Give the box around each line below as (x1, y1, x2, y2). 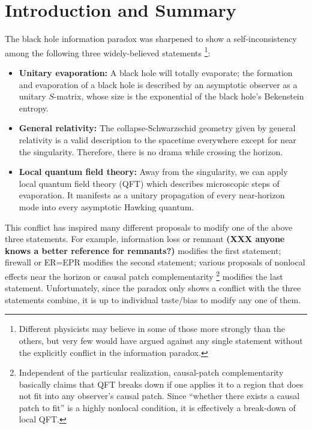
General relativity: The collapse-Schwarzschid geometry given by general (19, 122, 296, 134)
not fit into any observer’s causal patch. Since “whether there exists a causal (19, 389, 300, 402)
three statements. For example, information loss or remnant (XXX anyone (5, 232, 285, 245)
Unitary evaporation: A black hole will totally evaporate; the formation (19, 66, 293, 78)
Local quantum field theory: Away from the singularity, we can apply (19, 165, 288, 178)
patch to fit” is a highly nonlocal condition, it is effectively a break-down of (19, 401, 296, 413)
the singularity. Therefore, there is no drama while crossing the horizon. (19, 145, 283, 158)
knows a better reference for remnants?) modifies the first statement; (5, 244, 281, 256)
